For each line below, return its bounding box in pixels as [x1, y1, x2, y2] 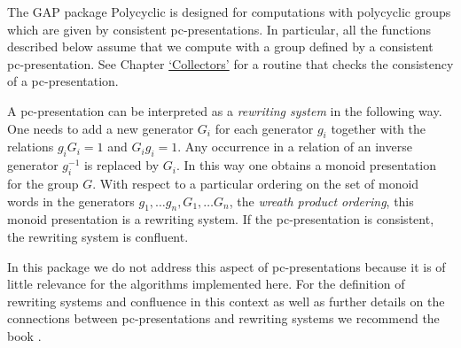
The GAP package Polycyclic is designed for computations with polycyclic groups [7, 3, 451, 20]
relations [7, 137, 54, 156]
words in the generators [7, 191, 135, 210]
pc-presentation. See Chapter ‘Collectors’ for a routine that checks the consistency [7, 54, 454, 73]
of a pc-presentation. [7, 72, 119, 90]
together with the [331, 119, 426, 137]
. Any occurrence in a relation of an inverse [177, 137, 412, 156]
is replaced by [83, 156, 160, 174]
